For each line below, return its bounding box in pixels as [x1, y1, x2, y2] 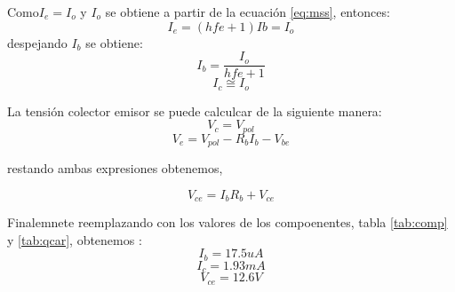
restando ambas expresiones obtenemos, [7, 159, 223, 178]
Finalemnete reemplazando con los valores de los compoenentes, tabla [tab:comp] [7, 213, 448, 232]
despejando [7, 33, 68, 51]
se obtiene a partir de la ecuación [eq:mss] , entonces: [105, 3, 390, 20]
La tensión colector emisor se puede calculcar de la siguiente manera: [7, 101, 382, 120]
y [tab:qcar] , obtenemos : [7, 230, 142, 249]
